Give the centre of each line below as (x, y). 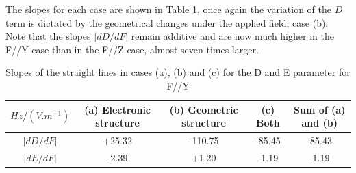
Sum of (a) (320, 109)
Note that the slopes (48, 36)
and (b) (319, 123)
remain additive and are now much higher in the (232, 36)
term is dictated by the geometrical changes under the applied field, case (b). (167, 22)
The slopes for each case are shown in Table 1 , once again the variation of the (168, 9)
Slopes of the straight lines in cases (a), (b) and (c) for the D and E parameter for (178, 72)
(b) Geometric (204, 109)
